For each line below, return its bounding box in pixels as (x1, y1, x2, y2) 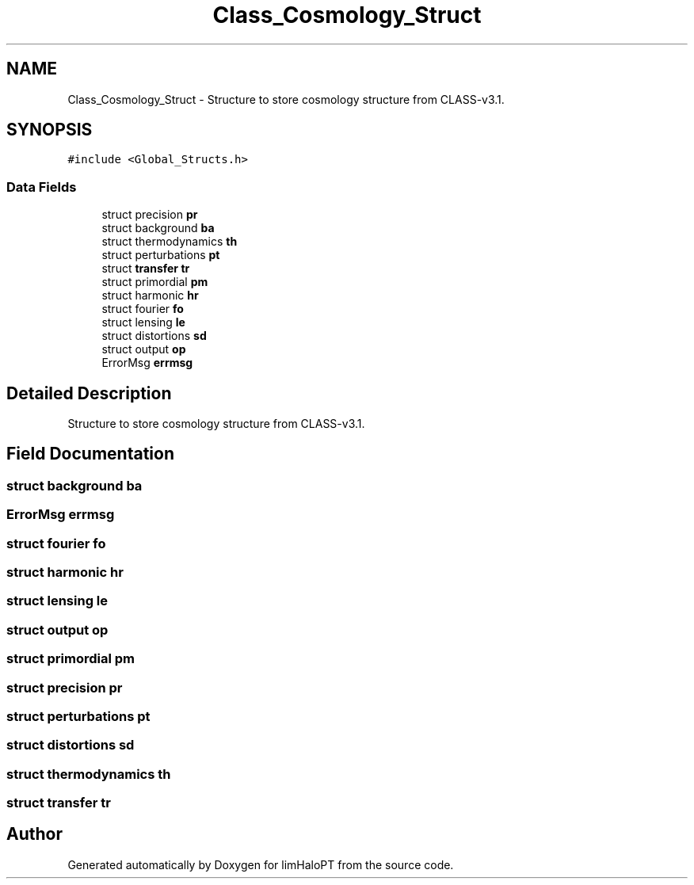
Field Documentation (6, 444, 174, 464)
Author (6, 824, 63, 845)
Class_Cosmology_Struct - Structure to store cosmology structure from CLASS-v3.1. (67, 92, 505, 106)
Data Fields (6, 178, 77, 195)
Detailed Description (6, 383, 172, 403)
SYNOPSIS (6, 120, 93, 140)
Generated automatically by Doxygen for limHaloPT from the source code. (67, 857, 454, 872)
